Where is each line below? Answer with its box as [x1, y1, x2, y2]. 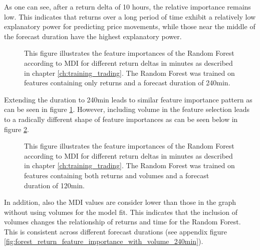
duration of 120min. [24, 180, 85, 190]
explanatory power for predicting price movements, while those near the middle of [4, 21, 255, 32]
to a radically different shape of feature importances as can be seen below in [4, 113, 238, 124]
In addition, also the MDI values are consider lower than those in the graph [4, 197, 236, 207]
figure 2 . [4, 123, 29, 134]
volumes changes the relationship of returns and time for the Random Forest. [4, 216, 241, 227]
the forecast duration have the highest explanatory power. [4, 31, 182, 41]
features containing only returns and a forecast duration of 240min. [24, 77, 230, 88]
